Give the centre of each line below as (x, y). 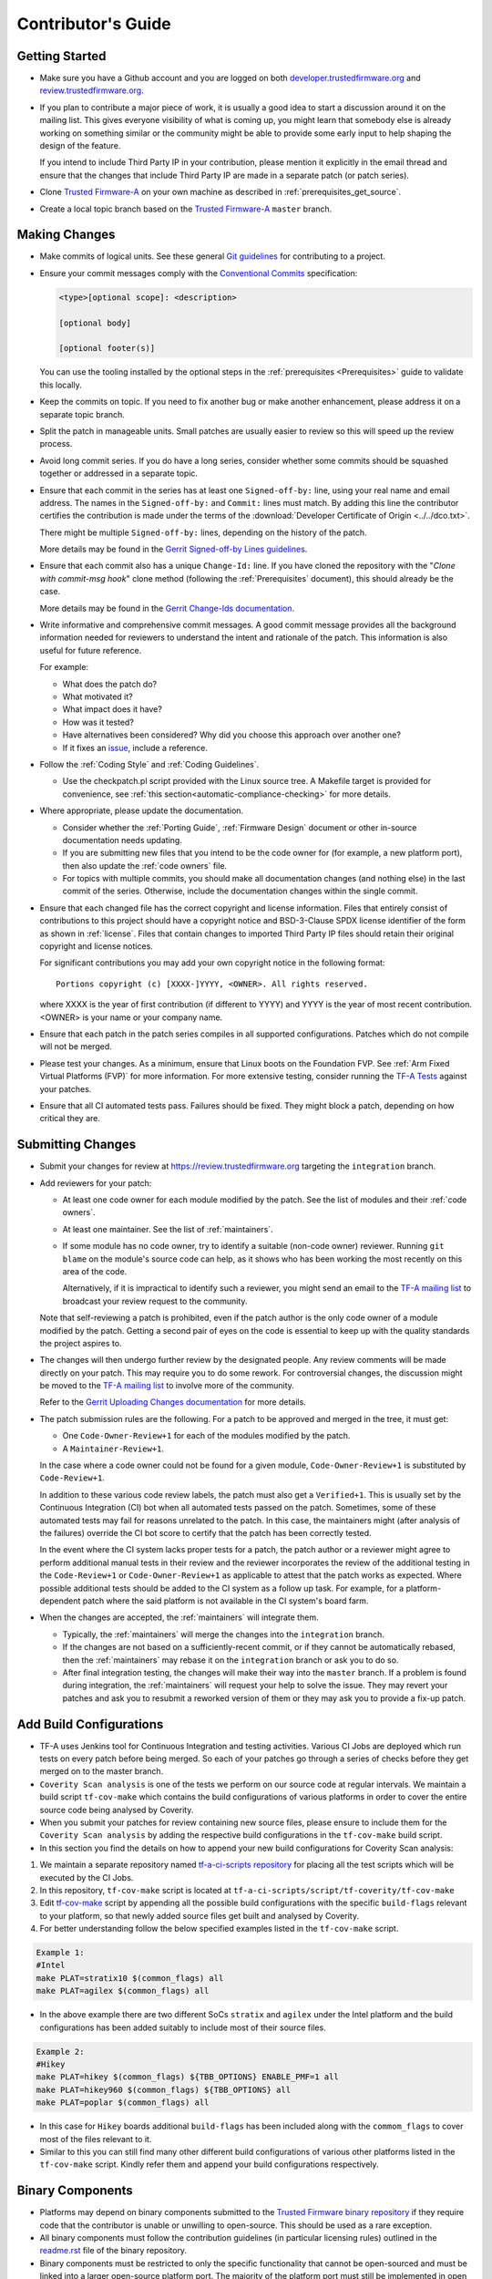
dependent (60, 1601)
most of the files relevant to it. (96, 2139)
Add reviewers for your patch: (96, 1183)
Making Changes (66, 235)
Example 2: (60, 2052)
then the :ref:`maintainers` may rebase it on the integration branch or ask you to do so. (231, 1660)
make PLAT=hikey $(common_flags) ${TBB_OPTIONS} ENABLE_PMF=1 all (187, 2077)
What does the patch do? (110, 684)
